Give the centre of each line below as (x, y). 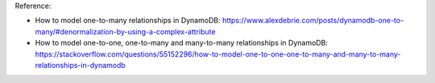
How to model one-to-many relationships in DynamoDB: (128, 21)
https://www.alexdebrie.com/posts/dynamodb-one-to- (313, 21)
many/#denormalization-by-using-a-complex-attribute (125, 31)
